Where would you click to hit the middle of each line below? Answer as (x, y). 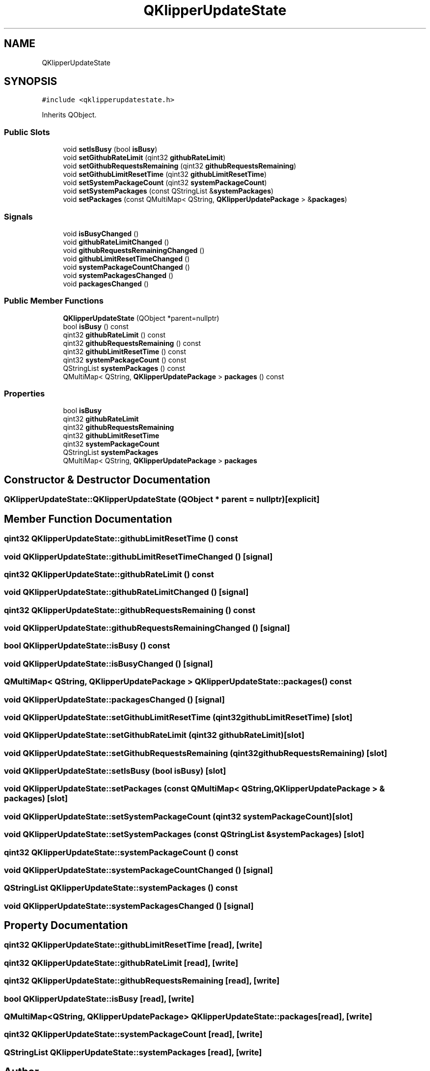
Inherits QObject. (69, 115)
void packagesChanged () (106, 283)
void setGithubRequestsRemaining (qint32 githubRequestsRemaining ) (180, 166)
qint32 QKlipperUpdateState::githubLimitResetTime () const (121, 539)
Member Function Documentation (88, 519)
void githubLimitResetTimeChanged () (126, 258)
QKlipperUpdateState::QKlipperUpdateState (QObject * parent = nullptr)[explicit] (162, 499)
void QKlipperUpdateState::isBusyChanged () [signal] (108, 663)
